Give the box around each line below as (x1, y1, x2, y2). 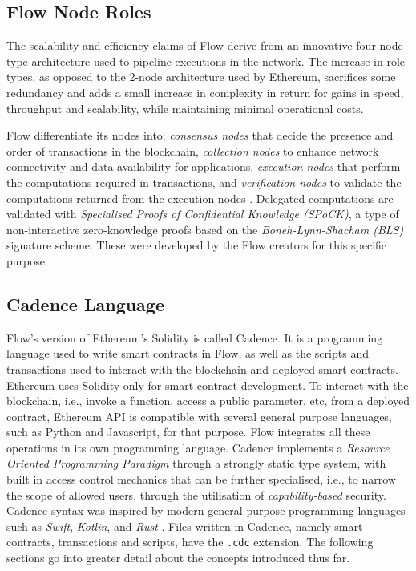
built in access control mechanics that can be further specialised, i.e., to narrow (6, 471, 396, 488)
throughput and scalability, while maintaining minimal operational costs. (6, 99, 364, 116)
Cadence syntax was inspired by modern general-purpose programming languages (6, 502, 406, 519)
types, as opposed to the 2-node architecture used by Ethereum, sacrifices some (6, 68, 396, 85)
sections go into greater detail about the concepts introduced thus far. (6, 549, 350, 566)
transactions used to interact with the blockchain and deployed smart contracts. (6, 360, 398, 377)
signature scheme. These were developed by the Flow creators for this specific (6, 237, 387, 253)
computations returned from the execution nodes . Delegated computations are (6, 189, 394, 206)
